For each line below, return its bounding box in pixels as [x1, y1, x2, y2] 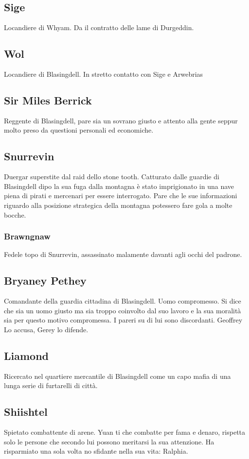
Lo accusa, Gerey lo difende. [4, 324, 89, 334]
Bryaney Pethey [4, 273, 87, 288]
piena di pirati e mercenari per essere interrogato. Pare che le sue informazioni [4, 190, 237, 201]
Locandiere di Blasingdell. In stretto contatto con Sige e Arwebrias [4, 69, 203, 79]
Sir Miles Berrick [4, 92, 92, 107]
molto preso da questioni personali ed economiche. [4, 125, 154, 135]
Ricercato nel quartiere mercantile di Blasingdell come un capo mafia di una [4, 371, 231, 381]
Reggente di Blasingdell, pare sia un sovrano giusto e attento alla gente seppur [4, 115, 238, 125]
